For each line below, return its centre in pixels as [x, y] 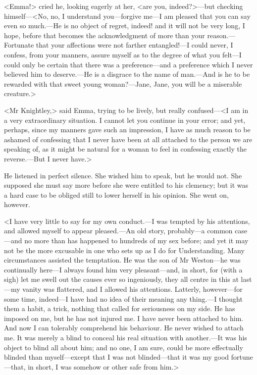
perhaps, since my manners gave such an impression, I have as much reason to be [127, 130]
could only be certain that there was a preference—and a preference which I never [128, 64]
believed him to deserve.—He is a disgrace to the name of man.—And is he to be [127, 74]
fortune [242, 357]
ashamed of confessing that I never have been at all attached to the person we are [128, 139]
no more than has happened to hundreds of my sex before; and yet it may [136, 241]
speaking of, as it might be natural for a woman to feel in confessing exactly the [125, 149]
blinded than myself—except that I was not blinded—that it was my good [117, 357]
